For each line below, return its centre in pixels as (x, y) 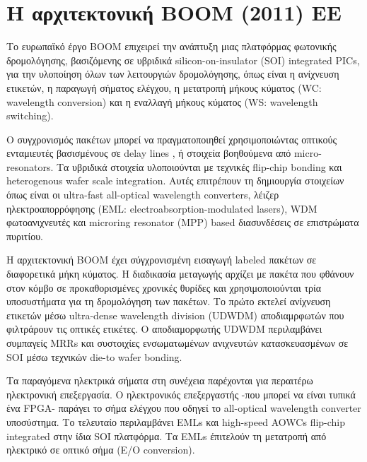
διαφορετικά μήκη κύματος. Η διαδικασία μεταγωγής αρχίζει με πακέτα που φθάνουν (180, 274)
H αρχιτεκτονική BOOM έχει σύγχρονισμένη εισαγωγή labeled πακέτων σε (162, 260)
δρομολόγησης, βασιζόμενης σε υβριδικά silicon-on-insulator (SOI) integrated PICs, (183, 60)
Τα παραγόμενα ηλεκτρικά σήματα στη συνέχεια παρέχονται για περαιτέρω (160, 380)
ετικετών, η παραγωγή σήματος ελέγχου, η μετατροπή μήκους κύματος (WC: (164, 87)
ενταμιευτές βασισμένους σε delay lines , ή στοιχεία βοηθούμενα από (149, 153)
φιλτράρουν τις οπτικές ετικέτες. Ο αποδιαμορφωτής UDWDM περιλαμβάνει (164, 329)
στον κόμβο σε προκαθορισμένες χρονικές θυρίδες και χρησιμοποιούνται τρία (164, 287)
